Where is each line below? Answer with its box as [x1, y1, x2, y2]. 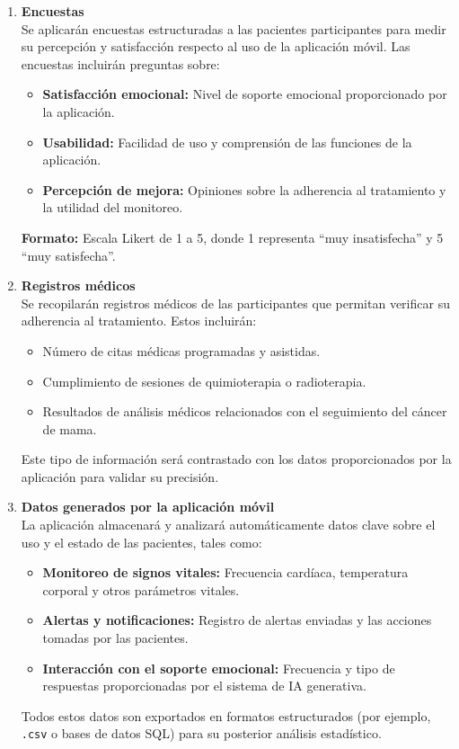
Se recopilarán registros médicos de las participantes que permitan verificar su [21, 293, 450, 312]
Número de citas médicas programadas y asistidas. [42, 341, 321, 360]
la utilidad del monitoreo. [42, 198, 183, 217]
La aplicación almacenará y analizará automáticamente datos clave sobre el [21, 515, 436, 534]
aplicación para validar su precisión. [21, 467, 219, 486]
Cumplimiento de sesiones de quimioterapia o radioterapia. [42, 371, 366, 390]
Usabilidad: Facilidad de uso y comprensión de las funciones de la [42, 132, 412, 151]
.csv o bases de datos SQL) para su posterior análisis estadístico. [21, 724, 382, 743]
